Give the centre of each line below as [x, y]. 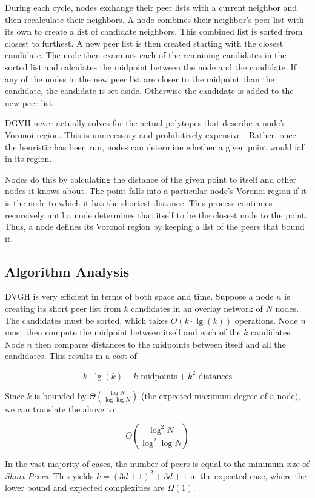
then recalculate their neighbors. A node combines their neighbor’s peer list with [154, 19]
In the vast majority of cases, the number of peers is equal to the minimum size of [157, 464]
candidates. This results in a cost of [71, 356]
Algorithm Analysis [67, 271]
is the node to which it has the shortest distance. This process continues [139, 202]
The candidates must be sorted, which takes [87, 320]
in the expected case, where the [248, 475]
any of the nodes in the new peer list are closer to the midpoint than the [140, 79]
